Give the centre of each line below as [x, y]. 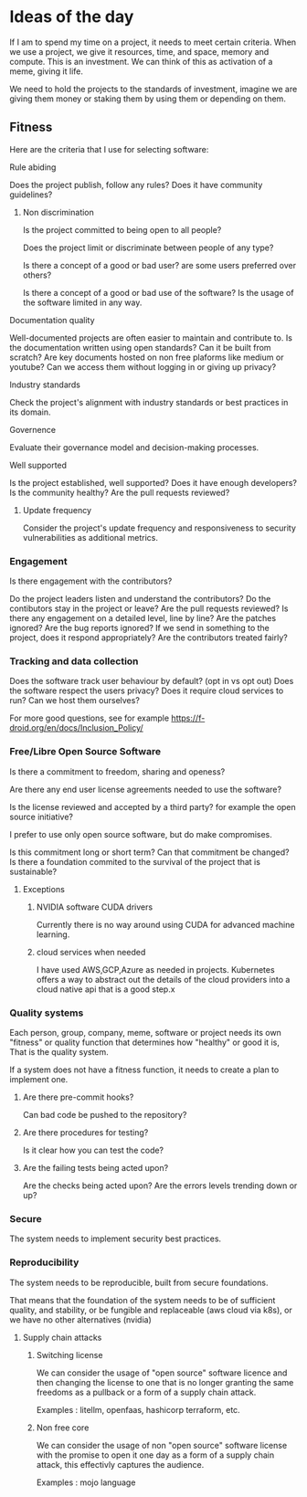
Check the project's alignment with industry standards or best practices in [149, 402]
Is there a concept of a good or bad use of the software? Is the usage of [158, 292]
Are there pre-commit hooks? [78, 1097]
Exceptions [44, 889]
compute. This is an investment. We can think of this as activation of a [141, 61]
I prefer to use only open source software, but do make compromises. [141, 834]
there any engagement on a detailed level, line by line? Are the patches [143, 618]
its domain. [30, 412]
